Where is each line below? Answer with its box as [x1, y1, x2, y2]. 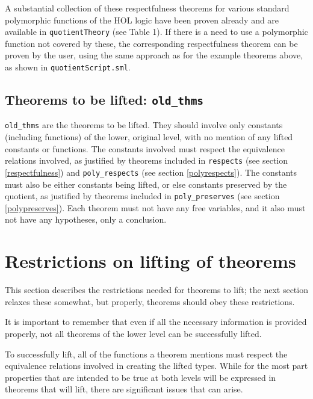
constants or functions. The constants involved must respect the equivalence [5, 142, 285, 155]
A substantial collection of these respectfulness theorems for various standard [5, 2, 290, 14]
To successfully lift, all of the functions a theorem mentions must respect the [5, 347, 288, 360]
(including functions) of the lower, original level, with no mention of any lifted [5, 131, 293, 143]
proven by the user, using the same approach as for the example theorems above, [5, 49, 303, 61]
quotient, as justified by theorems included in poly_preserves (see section [5, 190, 280, 202]
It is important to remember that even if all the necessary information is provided [5, 315, 307, 328]
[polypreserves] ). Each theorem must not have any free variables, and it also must [5, 201, 306, 214]
